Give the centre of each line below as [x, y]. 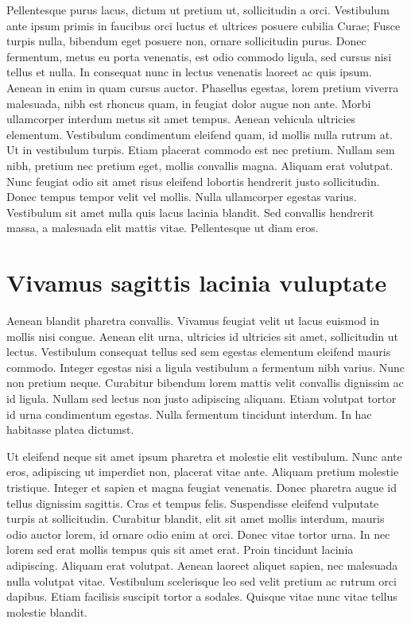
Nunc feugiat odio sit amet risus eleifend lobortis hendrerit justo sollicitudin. [193, 181]
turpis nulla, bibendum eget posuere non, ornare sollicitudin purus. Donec [186, 41]
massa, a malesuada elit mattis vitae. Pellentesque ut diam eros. [163, 228]
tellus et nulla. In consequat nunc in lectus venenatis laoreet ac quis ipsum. [189, 72]
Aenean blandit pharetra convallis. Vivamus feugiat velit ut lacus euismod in [193, 321]
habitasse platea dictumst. [70, 430]
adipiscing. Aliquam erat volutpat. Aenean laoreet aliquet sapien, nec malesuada [202, 565]
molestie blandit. [47, 611]
